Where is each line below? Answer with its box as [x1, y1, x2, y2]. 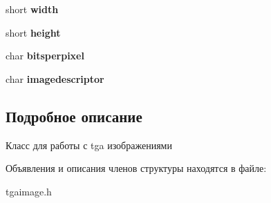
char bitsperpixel [6, 48, 84, 63]
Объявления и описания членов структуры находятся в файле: [6, 161, 267, 175]
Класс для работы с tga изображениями [6, 137, 172, 152]
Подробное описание [6, 105, 142, 126]
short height [6, 25, 61, 39]
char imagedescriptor [6, 71, 104, 86]
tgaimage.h [6, 184, 52, 198]
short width [6, 2, 59, 16]
